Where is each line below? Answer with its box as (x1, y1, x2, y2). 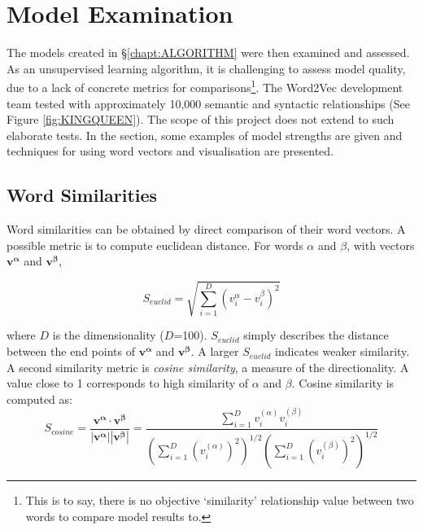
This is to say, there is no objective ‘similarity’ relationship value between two (25, 492, 414, 509)
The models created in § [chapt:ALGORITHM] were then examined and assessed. (7, 44, 410, 61)
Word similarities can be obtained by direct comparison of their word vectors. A (7, 221, 406, 238)
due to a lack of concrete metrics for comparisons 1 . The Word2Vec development (7, 77, 403, 95)
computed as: (7, 390, 72, 407)
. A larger (190, 343, 239, 360)
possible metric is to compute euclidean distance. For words (7, 236, 303, 253)
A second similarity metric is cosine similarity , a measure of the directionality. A (7, 358, 409, 375)
